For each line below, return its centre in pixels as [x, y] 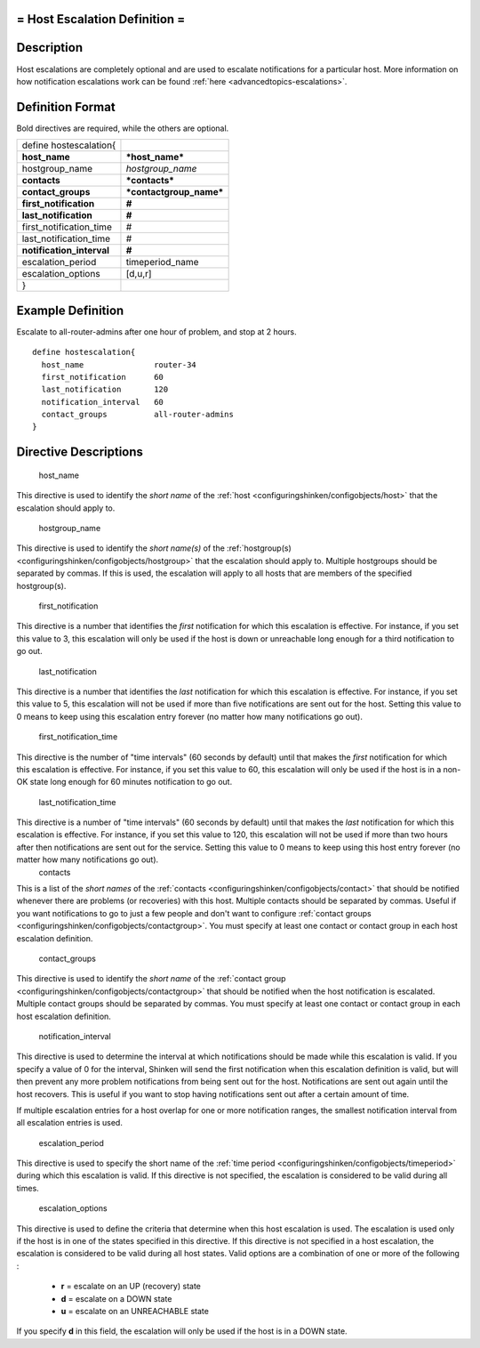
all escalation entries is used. [70, 1123]
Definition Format [66, 107]
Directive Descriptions [80, 452]
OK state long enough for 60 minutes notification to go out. [124, 782]
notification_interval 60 [103, 402]
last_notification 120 [105, 390]
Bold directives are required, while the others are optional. [123, 128]
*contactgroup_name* [175, 192]
